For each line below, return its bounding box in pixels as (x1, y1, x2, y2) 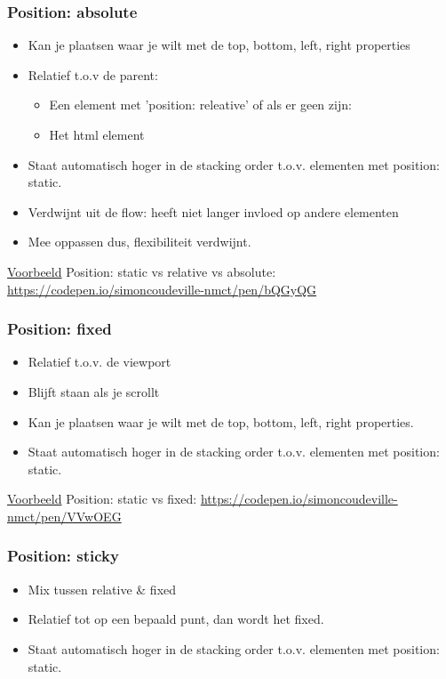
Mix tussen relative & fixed (28, 579, 177, 598)
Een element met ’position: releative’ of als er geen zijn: (49, 95, 352, 114)
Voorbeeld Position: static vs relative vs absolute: (7, 262, 276, 280)
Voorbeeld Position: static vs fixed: (7, 489, 197, 508)
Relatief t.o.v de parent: (28, 65, 158, 84)
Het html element (49, 125, 145, 143)
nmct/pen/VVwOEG (7, 506, 122, 525)
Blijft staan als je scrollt (28, 382, 160, 400)
